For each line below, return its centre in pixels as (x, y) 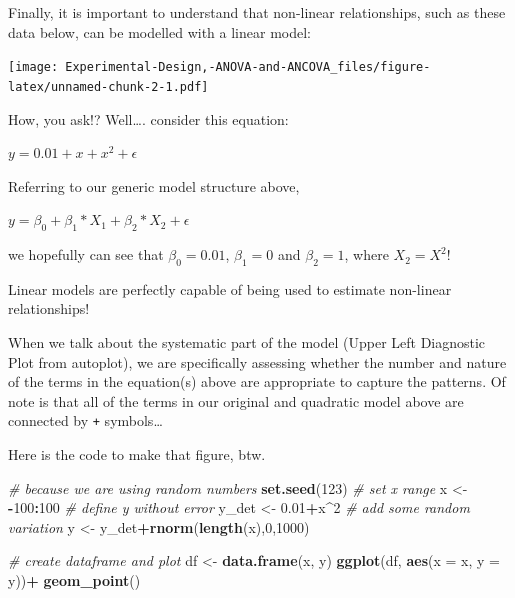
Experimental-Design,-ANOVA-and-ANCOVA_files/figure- (248, 67)
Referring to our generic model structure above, (154, 185)
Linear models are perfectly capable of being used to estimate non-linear (230, 288)
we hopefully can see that (86, 254)
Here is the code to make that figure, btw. (137, 454)
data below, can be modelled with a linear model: (159, 31)
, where (366, 254)
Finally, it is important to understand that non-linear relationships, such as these (257, 12)
